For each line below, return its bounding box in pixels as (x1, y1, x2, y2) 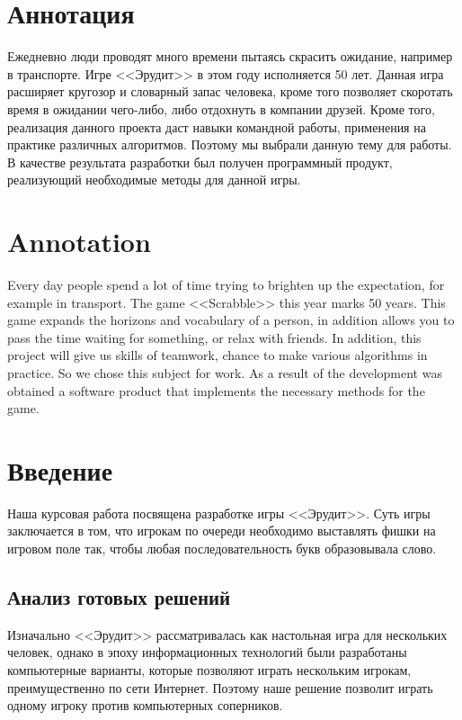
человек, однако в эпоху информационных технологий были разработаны (7, 643, 407, 661)
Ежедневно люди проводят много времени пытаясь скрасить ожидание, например (7, 47, 453, 66)
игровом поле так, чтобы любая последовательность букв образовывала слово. (7, 539, 437, 558)
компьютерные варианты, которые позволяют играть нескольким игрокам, (7, 661, 412, 679)
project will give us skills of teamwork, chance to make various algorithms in (7, 346, 428, 364)
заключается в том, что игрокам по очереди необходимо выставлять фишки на (7, 521, 436, 540)
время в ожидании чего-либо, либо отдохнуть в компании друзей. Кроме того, (7, 99, 435, 118)
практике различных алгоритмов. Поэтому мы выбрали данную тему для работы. (7, 135, 452, 154)
